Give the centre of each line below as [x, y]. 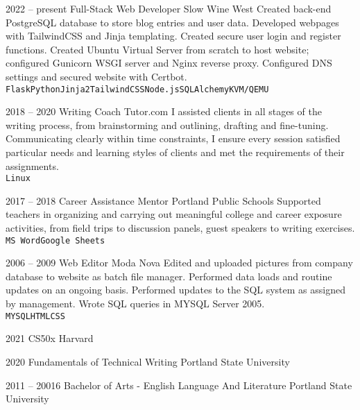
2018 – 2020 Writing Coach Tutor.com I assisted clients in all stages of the [164, 111]
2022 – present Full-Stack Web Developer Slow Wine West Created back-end [169, 8]
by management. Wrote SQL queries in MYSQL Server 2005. [135, 304]
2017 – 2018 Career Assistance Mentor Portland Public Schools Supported [163, 200]
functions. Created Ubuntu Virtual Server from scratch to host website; [157, 49]
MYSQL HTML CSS [35, 316]
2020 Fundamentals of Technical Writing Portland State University [148, 361]
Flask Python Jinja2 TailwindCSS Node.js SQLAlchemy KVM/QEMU [137, 89]
